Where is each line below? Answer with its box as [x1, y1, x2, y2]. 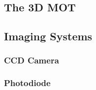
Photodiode [4, 77, 51, 89]
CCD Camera [4, 54, 59, 66]
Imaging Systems [4, 29, 93, 44]
